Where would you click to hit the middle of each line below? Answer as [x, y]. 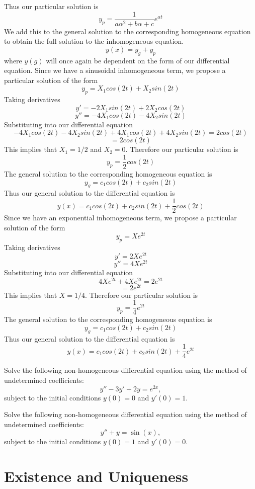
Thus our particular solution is [51, 6]
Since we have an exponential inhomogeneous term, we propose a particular [120, 218]
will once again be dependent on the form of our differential [138, 60]
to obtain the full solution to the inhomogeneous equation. [94, 41]
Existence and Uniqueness [96, 476]
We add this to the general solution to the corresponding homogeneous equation [127, 31]
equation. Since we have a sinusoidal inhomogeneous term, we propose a [115, 70]
